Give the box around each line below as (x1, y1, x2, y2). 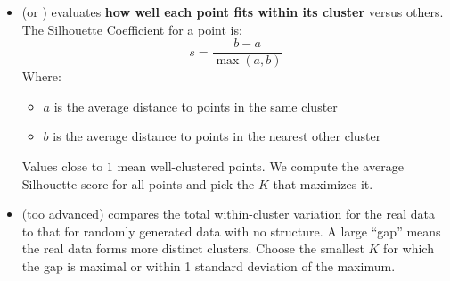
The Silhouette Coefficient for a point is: (21, 20, 242, 38)
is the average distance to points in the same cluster (53, 96, 338, 115)
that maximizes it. (273, 174, 373, 193)
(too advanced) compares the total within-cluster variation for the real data (21, 204, 435, 223)
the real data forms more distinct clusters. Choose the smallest (21, 239, 364, 258)
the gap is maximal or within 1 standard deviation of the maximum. (21, 257, 396, 275)
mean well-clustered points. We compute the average (117, 157, 404, 176)
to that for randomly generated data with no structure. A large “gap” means (21, 221, 441, 240)
